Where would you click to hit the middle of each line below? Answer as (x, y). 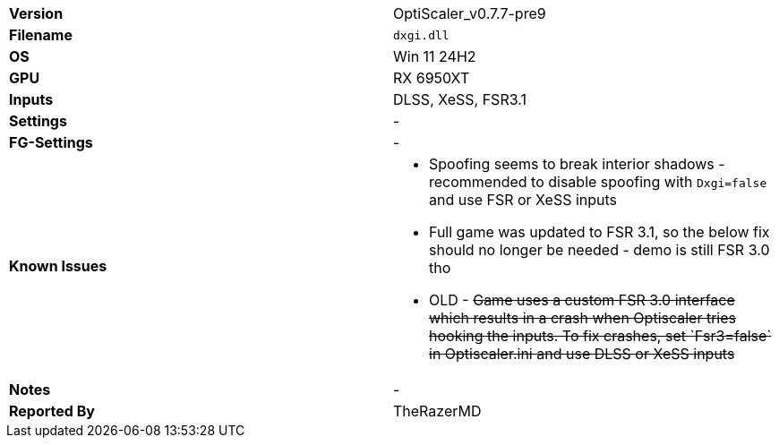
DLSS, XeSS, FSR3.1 (460, 99)
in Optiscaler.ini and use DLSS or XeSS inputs (582, 354)
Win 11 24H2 (435, 56)
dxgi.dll (421, 35)
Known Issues (58, 266)
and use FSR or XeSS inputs (523, 200)
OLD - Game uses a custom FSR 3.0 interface (582, 300)
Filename (41, 35)
